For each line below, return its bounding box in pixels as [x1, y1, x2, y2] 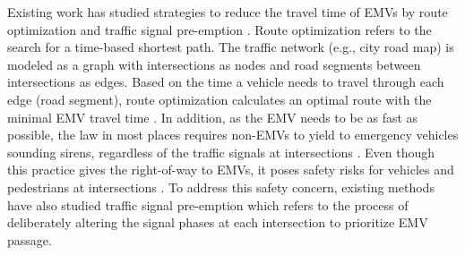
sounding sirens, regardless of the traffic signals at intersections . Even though [7, 142, 435, 161]
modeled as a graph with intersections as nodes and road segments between [7, 55, 421, 73]
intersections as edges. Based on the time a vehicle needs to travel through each [7, 72, 444, 91]
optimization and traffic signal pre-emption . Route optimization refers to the [7, 20, 432, 38]
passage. [7, 230, 52, 249]
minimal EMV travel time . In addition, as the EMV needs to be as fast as [7, 107, 418, 126]
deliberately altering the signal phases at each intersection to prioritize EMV [7, 213, 428, 232]
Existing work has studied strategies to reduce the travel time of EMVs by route [7, 3, 448, 21]
